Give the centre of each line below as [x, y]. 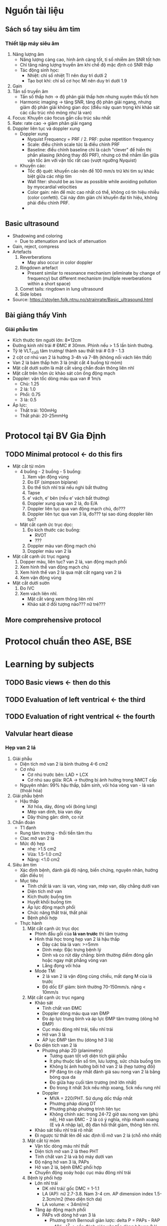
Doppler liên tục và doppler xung [46, 128]
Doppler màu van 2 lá [49, 551]
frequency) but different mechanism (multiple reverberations [89, 278]
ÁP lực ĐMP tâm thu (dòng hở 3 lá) [78, 1040]
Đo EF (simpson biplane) [53, 482]
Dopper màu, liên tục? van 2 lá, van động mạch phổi [73, 562]
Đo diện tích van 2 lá [56, 1045]
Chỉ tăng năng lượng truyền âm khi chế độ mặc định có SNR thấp [86, 64]
